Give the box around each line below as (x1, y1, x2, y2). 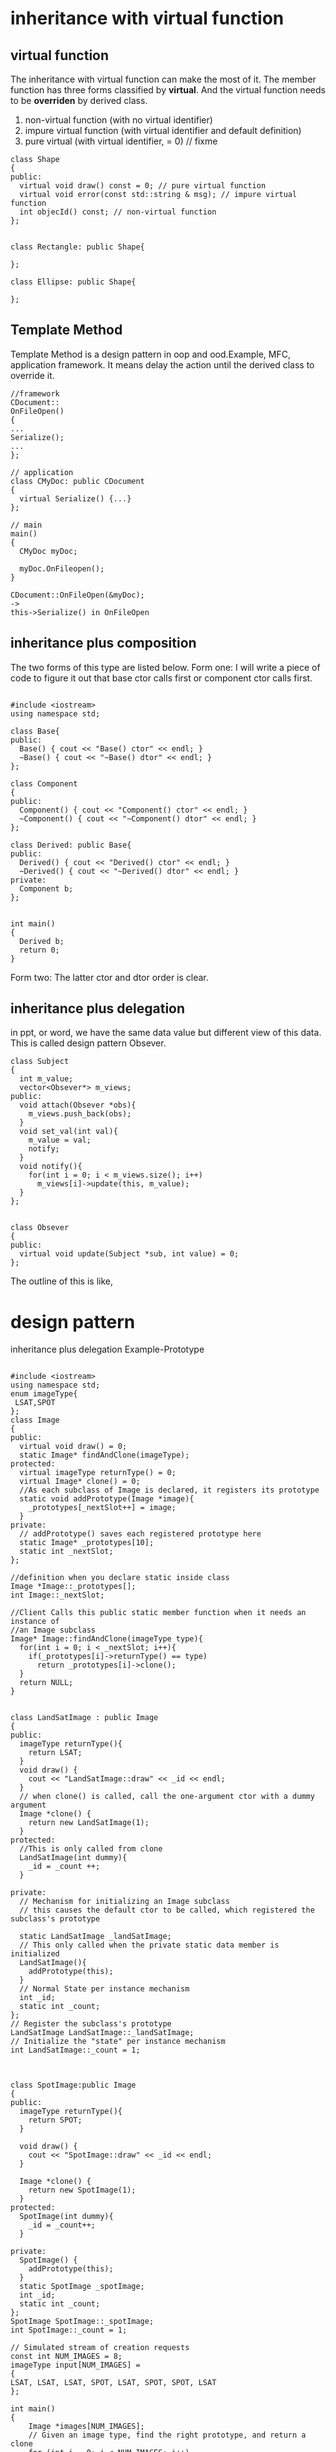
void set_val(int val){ (19, 1127, 118, 1137)
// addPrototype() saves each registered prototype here (19, 1529, 262, 1539)
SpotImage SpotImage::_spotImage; (10, 2317, 155, 2327)
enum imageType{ (10, 1389, 78, 1399)
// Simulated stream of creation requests (10, 2343, 190, 2353)
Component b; (19, 883, 74, 894)
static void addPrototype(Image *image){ (19, 1494, 195, 1504)
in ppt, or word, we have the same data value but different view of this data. (10, 1027, 322, 1039)
